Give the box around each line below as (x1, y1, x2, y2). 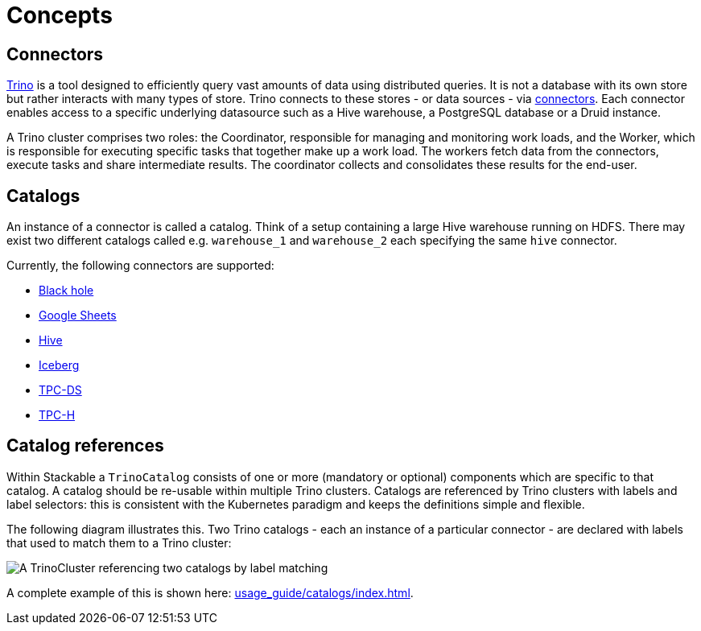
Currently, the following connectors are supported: (6, 258, 274, 273)
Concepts (6, 2, 113, 29)
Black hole (39, 283, 94, 298)
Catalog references (6, 435, 164, 456)
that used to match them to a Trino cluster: (6, 535, 232, 550)
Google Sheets (39, 308, 117, 323)
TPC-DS (39, 383, 82, 398)
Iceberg (39, 358, 80, 373)
